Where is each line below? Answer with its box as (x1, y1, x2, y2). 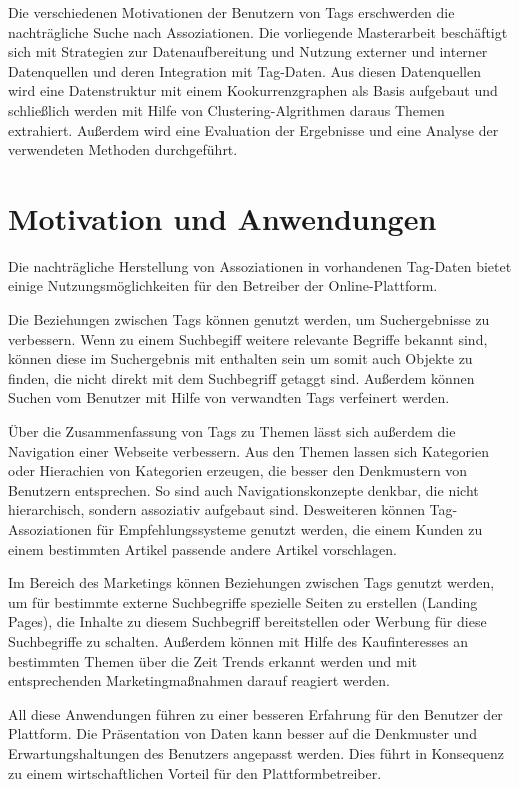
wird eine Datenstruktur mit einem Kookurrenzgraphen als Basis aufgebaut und (8, 80, 498, 101)
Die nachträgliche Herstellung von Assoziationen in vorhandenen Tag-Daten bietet (8, 255, 512, 276)
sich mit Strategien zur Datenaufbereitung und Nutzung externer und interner (8, 41, 488, 62)
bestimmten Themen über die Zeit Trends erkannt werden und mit (8, 650, 418, 671)
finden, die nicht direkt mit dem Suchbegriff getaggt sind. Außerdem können (8, 367, 475, 388)
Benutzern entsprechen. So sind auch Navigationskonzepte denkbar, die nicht (8, 479, 479, 500)
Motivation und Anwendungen (8, 197, 437, 238)
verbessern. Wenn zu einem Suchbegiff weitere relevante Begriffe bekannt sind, (8, 328, 488, 349)
